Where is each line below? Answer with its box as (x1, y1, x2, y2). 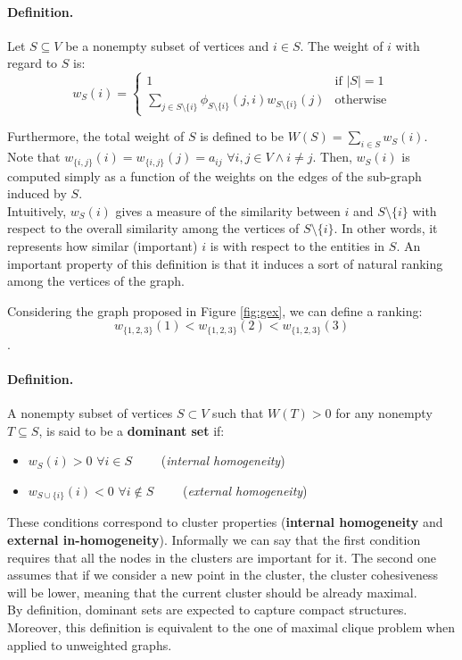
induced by (7, 184, 67, 203)
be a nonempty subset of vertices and (65, 36, 269, 54)
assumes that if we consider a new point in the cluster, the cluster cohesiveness (7, 565, 438, 584)
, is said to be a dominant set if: (38, 421, 225, 439)
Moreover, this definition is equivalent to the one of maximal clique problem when (7, 618, 455, 636)
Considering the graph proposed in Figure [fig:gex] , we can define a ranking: (7, 301, 423, 320)
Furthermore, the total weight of (7, 127, 185, 146)
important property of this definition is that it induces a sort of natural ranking (7, 254, 443, 272)
